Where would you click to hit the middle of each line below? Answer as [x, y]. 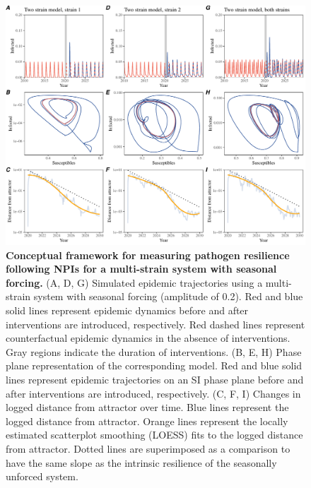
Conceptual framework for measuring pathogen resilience [148, 255]
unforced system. [42, 476]
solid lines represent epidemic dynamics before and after [127, 310]
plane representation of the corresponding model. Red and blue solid [154, 365]
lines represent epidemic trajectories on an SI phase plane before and [155, 380]
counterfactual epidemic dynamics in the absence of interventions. [148, 338]
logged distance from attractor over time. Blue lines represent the [147, 407]
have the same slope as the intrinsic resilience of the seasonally [141, 462]
